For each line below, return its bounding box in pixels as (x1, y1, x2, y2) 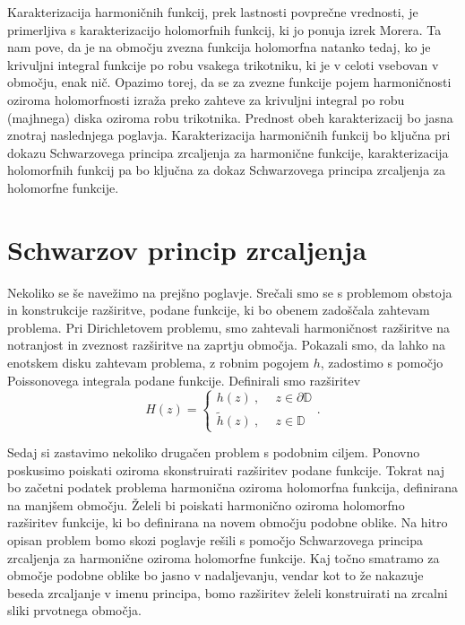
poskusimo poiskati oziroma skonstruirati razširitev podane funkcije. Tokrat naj (7, 460, 445, 479)
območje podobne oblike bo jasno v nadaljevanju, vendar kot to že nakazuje (7, 566, 424, 585)
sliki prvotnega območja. (7, 601, 142, 620)
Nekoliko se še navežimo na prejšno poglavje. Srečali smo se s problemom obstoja (7, 282, 452, 301)
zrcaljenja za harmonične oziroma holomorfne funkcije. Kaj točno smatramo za (7, 548, 440, 567)
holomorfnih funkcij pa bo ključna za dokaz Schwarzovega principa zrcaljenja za (7, 161, 446, 179)
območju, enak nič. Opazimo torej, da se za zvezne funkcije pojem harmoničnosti (7, 73, 452, 91)
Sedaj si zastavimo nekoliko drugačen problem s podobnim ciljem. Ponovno (7, 443, 420, 461)
